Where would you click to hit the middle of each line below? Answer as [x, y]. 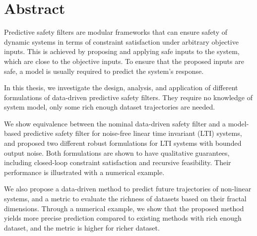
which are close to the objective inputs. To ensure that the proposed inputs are [124, 61]
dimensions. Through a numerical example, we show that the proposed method [124, 208]
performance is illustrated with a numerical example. [84, 172]
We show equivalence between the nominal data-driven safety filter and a [115, 123]
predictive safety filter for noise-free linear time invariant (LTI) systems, [132, 133]
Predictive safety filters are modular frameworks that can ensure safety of [116, 32]
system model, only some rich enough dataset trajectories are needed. [110, 107]
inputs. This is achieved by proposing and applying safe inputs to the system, [122, 51]
